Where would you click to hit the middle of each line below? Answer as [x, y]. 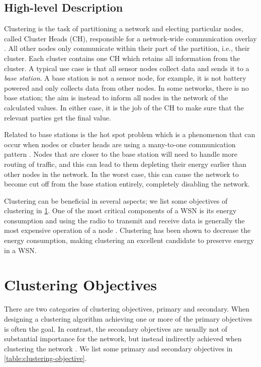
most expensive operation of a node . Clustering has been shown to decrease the [127, 230]
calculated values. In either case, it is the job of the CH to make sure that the [124, 107]
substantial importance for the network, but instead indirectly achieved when [123, 339]
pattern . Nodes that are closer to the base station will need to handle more [121, 154]
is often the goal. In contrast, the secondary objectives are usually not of [116, 328]
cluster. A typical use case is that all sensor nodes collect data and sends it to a [127, 68]
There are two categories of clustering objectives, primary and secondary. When [127, 309]
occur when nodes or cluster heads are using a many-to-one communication [120, 144]
